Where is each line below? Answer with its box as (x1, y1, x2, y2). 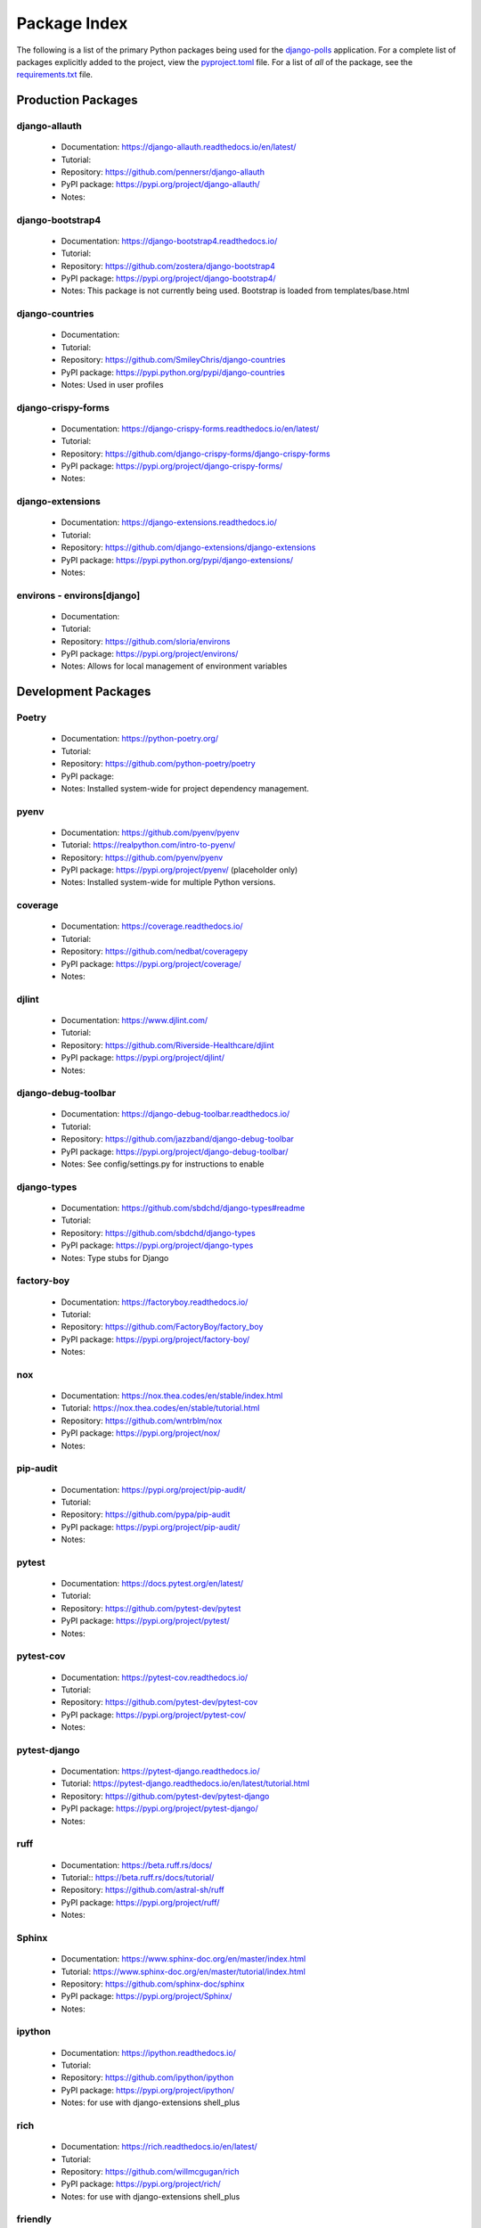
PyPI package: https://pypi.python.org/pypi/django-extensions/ (61, 554, 294, 565)
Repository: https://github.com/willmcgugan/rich (61, 2166, 240, 2176)
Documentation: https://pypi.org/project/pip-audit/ (61, 1484, 247, 1495)
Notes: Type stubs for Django (61, 1252, 169, 1263)
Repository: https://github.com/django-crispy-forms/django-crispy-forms (61, 448, 331, 459)
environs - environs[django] (16, 589, 141, 602)
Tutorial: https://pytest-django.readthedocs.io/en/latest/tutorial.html (61, 1778, 310, 1789)
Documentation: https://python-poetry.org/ (61, 733, 219, 744)
